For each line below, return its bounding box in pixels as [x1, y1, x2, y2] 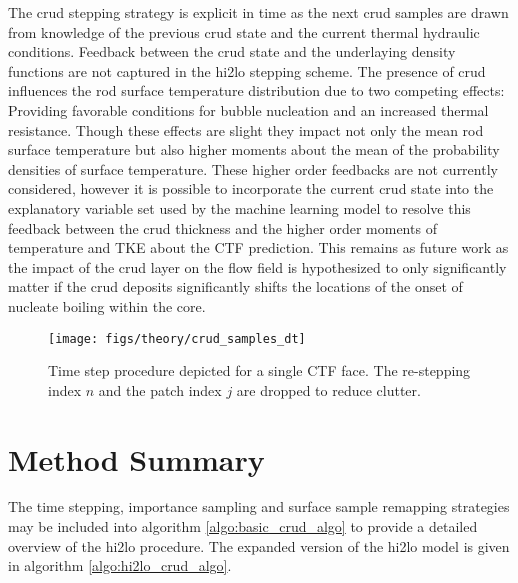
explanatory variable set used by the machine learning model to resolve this [8, 197, 471, 218]
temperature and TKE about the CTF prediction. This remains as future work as [8, 237, 509, 258]
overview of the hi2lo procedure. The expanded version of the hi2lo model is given [8, 535, 510, 556]
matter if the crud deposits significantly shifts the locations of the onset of [8, 276, 463, 297]
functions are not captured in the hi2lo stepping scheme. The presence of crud [8, 60, 486, 81]
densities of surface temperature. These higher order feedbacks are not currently [8, 158, 498, 179]
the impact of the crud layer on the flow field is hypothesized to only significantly [8, 256, 507, 277]
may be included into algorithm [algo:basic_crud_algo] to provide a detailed [8, 516, 478, 537]
